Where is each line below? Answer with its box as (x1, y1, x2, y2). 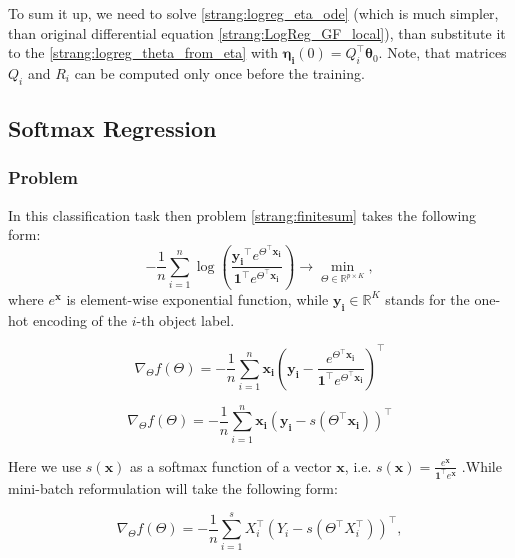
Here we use (8, 455, 82, 476)
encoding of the (32, 309, 128, 330)
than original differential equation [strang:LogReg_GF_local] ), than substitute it (8, 22, 506, 43)
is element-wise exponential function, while (66, 288, 329, 309)
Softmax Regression (8, 113, 217, 144)
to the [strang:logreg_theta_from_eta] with (8, 42, 279, 63)
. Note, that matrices (378, 42, 507, 63)
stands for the (385, 288, 470, 309)
